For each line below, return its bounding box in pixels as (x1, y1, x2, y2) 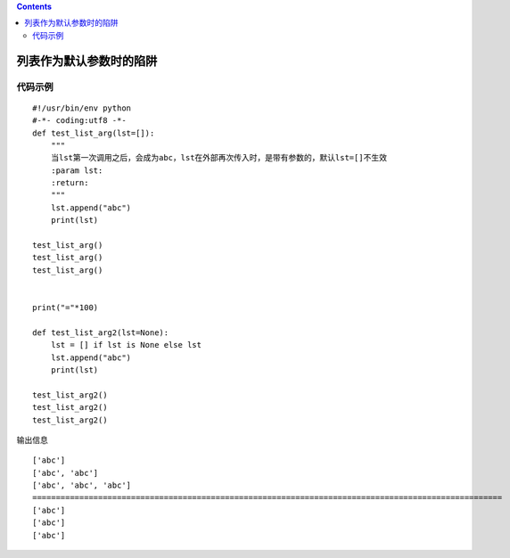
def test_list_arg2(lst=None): (32, 327, 169, 338)
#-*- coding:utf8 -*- (32, 116, 127, 126)
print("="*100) (32, 303, 99, 312)
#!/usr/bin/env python (32, 103, 132, 113)
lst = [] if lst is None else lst (50, 340, 202, 350)
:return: (50, 178, 89, 188)
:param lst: (50, 165, 103, 176)
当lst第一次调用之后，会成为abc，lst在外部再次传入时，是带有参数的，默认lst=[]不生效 (50, 152, 388, 163)
